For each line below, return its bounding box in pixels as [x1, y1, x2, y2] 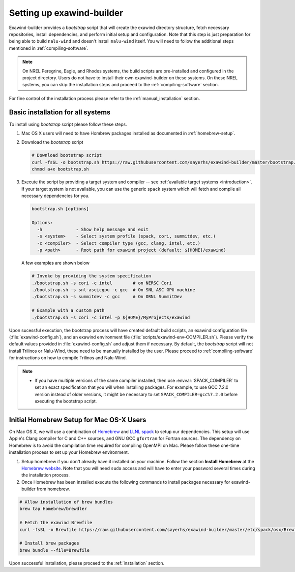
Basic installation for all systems [9, 108, 111, 117]
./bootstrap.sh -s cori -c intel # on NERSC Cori [31, 280, 172, 286]
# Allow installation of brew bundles [19, 499, 113, 505]
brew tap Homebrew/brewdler [19, 506, 87, 512]
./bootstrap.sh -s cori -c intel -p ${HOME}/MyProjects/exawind [31, 314, 190, 320]
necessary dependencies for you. [21, 193, 89, 199]
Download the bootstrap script [21, 139, 84, 145]
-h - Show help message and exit [37, 227, 148, 233]
